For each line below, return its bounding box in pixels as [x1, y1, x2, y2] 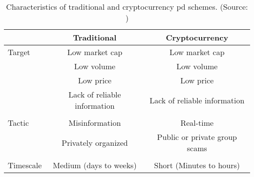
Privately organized [62, 137, 128, 148]
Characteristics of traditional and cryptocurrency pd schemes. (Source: [6, 1, 248, 12]
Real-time [180, 117, 214, 128]
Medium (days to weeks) [53, 159, 137, 171]
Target [8, 46, 30, 58]
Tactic [8, 117, 29, 128]
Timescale [8, 159, 42, 171]
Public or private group [157, 131, 237, 142]
